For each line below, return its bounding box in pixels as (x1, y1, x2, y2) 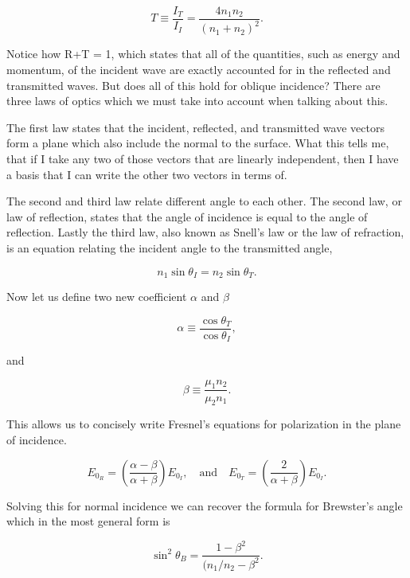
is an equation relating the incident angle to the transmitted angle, (6, 239, 333, 256)
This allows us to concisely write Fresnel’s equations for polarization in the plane (6, 416, 401, 432)
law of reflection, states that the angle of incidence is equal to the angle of (6, 208, 368, 225)
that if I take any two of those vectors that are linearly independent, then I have (6, 150, 399, 166)
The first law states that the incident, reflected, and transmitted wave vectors (6, 119, 385, 135)
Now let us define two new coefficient (6, 287, 187, 304)
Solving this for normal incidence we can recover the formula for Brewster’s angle (6, 497, 403, 514)
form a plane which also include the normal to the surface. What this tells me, (6, 135, 389, 151)
